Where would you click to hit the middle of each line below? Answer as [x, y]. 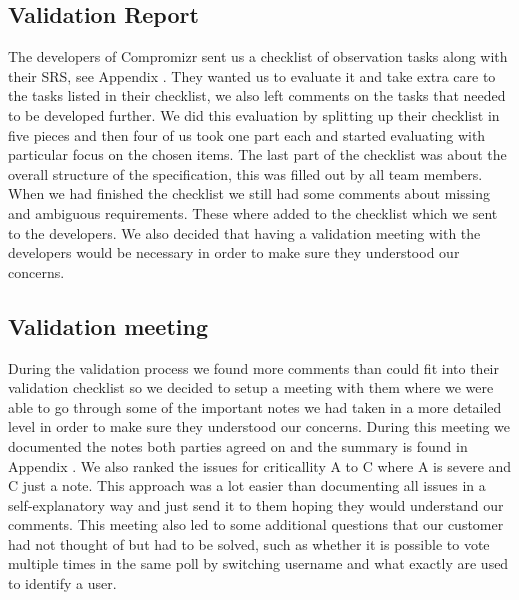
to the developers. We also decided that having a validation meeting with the [244, 232]
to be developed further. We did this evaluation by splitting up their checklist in [254, 114]
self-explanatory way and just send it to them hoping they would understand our [256, 504]
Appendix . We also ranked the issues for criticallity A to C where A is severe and [260, 465]
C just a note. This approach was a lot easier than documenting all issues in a [247, 485]
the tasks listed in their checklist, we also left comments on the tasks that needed [257, 95]
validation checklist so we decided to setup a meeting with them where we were [251, 387]
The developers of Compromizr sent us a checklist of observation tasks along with [258, 56]
